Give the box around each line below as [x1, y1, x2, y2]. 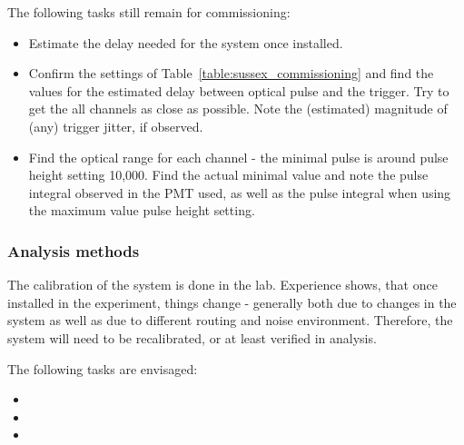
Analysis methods [7, 239, 140, 262]
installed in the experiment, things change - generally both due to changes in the [7, 292, 457, 311]
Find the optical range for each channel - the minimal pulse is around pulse [28, 147, 449, 166]
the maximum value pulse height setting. [28, 201, 255, 220]
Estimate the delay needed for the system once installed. [28, 33, 343, 52]
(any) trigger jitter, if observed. [28, 116, 203, 135]
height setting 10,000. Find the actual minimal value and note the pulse [28, 165, 429, 184]
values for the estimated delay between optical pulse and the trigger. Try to [28, 81, 449, 100]
